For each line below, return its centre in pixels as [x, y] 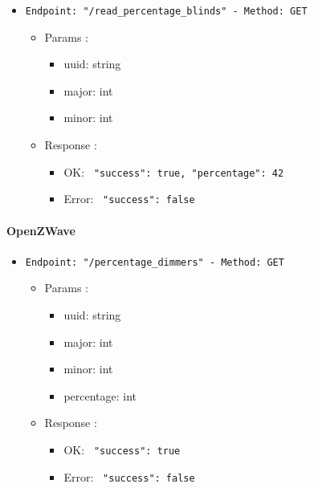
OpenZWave [41, 230]
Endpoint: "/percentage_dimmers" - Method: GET [155, 262]
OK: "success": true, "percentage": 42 [174, 171]
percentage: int [100, 395]
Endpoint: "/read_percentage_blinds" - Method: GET [166, 11]
